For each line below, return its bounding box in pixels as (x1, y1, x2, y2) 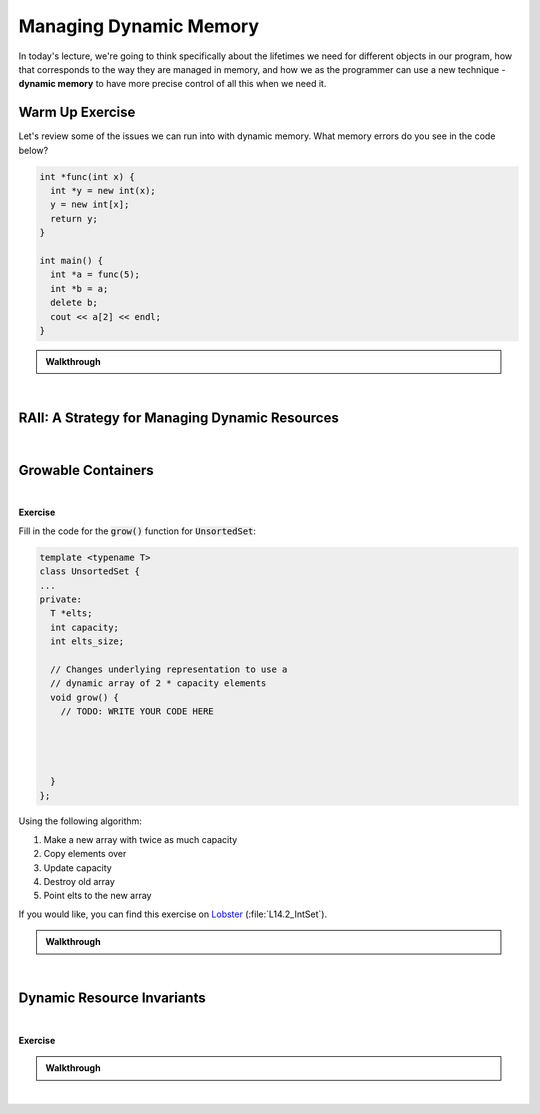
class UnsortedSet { (39, 566, 140, 577)
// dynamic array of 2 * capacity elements (50, 678, 267, 689)
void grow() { (50, 691, 120, 703)
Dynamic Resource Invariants (18, 990, 206, 1007)
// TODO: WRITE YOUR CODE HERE (60, 706, 214, 717)
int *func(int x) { (39, 171, 135, 182)
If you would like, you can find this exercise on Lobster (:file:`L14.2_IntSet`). (18, 908, 328, 920)
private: (39, 594, 83, 605)
